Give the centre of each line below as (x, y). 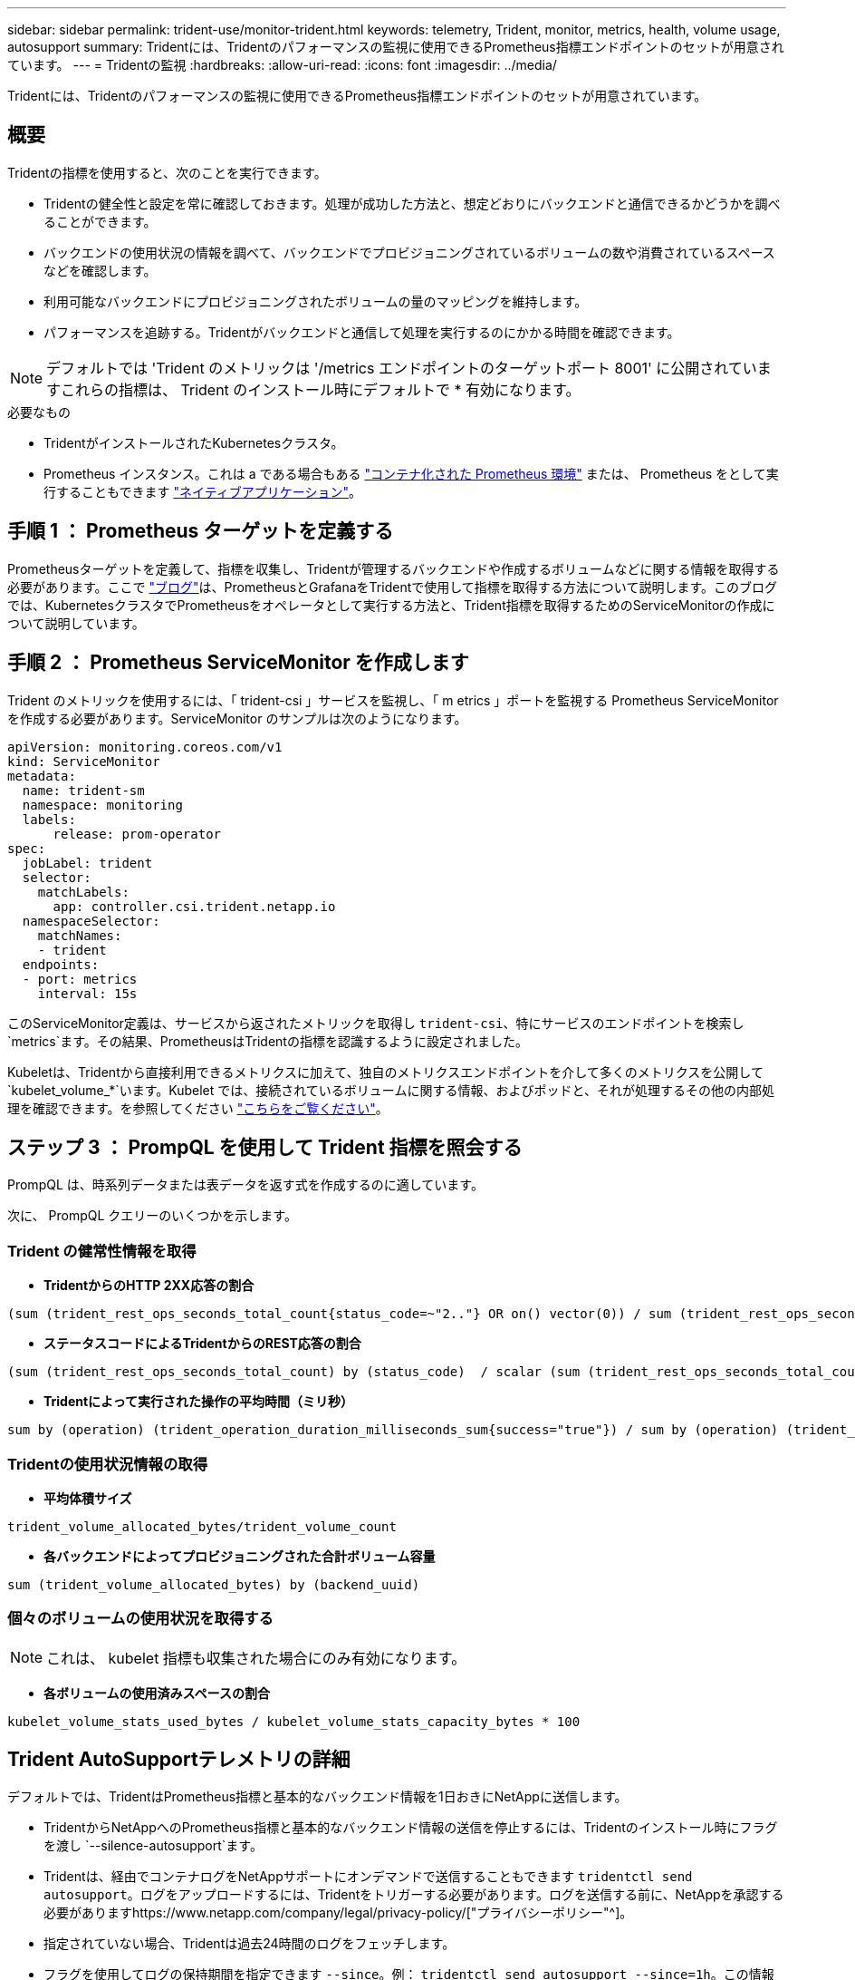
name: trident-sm (83, 790)
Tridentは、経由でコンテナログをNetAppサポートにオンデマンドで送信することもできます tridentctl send (368, 1877)
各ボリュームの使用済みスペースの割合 (157, 1693)
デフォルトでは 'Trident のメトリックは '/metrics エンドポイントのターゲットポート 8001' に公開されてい (402, 368)
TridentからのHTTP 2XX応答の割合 (149, 1286)
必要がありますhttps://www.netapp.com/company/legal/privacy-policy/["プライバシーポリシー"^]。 (338, 1913)
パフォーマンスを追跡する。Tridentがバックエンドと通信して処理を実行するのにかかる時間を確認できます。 (362, 332)
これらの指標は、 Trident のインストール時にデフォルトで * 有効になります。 (321, 389)
